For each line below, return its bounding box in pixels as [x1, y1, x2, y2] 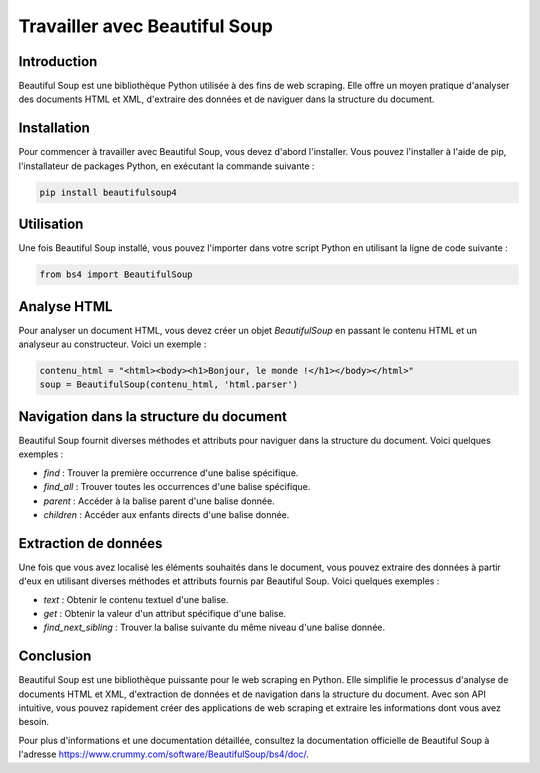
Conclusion [18, 648, 92, 665]
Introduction [18, 53, 98, 70]
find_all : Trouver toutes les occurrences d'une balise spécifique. [43, 481, 311, 493]
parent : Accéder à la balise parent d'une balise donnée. [43, 495, 275, 507]
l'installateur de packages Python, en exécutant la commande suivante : [18, 160, 315, 172]
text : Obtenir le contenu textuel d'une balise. [43, 593, 229, 605]
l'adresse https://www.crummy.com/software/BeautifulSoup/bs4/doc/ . [18, 748, 309, 760]
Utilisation [18, 216, 84, 233]
